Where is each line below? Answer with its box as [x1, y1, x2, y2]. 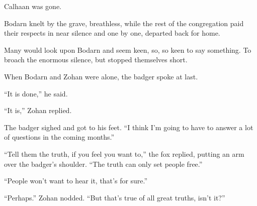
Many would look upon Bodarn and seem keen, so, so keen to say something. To [4, 44, 251, 55]
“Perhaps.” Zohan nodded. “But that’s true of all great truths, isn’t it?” [4, 192, 225, 202]
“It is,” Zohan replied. [4, 105, 72, 116]
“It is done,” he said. [4, 88, 68, 98]
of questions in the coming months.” [4, 132, 115, 142]
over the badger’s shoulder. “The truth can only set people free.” [4, 158, 203, 169]
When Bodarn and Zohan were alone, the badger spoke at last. [4, 71, 198, 81]
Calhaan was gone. [4, 1, 62, 11]
